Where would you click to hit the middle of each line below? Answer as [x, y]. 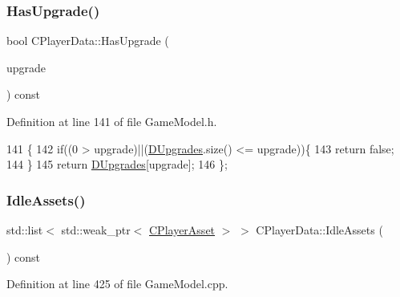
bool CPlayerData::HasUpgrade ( [88, 41]
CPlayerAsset [182, 230]
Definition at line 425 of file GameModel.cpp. [117, 284]
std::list [25, 230]
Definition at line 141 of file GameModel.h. [112, 121]
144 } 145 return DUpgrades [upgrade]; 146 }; [117, 164]
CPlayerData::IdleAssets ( [319, 230]
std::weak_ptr [96, 230]
